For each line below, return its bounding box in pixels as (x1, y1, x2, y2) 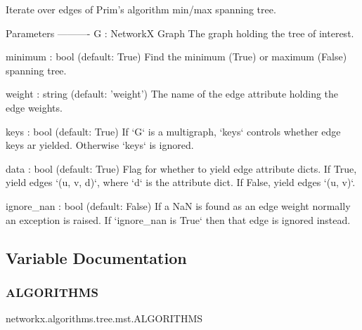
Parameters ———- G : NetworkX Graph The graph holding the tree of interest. (6, 25, 354, 40)
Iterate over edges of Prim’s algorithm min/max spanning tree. (6, 2, 276, 16)
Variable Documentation (6, 246, 187, 268)
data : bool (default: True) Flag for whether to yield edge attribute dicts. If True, (6, 161, 357, 176)
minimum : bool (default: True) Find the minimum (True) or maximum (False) (6, 49, 347, 64)
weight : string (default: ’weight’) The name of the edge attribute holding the (6, 86, 339, 101)
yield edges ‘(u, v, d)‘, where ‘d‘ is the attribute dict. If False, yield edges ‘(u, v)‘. (6, 175, 356, 190)
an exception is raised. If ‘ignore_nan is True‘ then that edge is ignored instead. (6, 212, 351, 227)
